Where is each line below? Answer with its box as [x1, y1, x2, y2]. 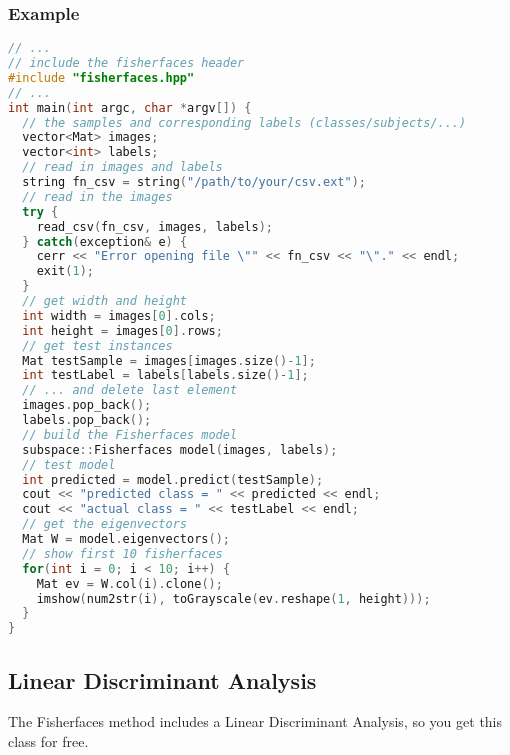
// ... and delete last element [22, 383, 238, 398]
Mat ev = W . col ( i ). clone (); [36, 576, 223, 591]
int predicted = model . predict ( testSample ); [22, 472, 324, 487]
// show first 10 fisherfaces [22, 546, 223, 561]
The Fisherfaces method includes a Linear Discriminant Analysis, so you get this [8, 711, 503, 732]
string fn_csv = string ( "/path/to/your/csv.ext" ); [22, 175, 366, 190]
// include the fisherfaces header [8, 56, 245, 71]
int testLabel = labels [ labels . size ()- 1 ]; [22, 368, 309, 383]
